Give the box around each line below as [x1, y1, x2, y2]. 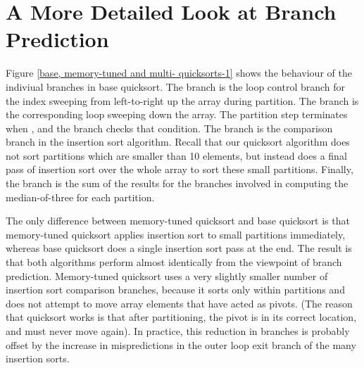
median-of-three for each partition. [6, 189, 155, 204]
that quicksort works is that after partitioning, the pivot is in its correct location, [6, 310, 357, 324]
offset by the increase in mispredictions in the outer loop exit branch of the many [6, 337, 356, 352]
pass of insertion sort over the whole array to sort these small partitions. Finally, [6, 162, 353, 177]
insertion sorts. [6, 351, 70, 366]
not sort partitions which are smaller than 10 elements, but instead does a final [6, 148, 347, 163]
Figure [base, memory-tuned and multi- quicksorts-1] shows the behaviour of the [6, 65, 352, 80]
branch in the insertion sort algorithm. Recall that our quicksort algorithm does [6, 134, 350, 149]
